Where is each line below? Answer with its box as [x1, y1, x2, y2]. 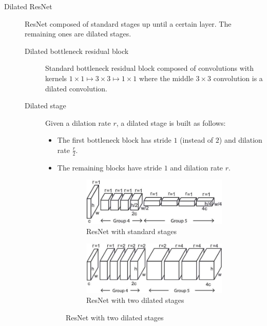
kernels [45, 72, 67, 83]
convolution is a [213, 72, 263, 83]
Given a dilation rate [45, 117, 111, 128]
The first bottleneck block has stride [57, 135, 171, 145]
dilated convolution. [45, 83, 107, 93]
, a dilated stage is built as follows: [116, 117, 226, 128]
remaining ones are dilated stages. [25, 28, 131, 39]
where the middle [139, 72, 194, 83]
